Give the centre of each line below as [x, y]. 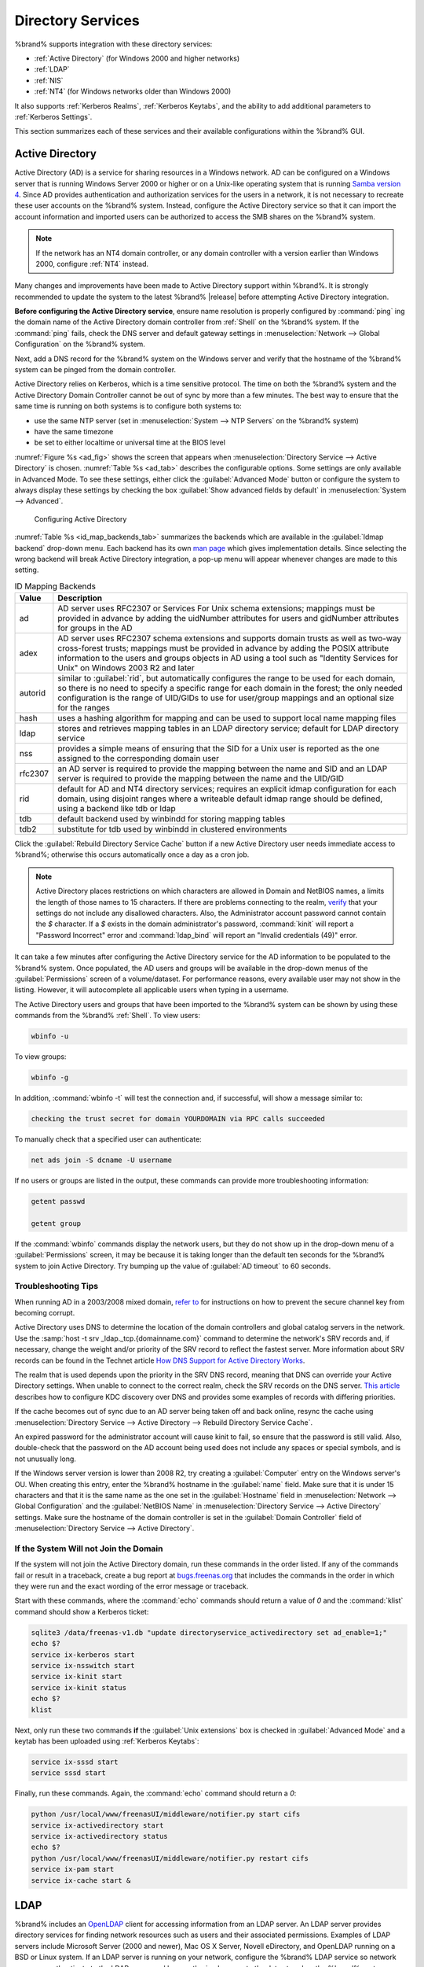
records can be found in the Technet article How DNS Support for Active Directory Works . [160, 1360]
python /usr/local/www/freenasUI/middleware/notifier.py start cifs [166, 1814]
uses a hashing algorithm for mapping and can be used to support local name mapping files [227, 718]
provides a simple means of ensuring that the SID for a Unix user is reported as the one [219, 749]
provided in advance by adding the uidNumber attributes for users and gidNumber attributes [228, 618]
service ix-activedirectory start [97, 1825]
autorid [33, 693]
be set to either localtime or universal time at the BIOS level [130, 443]
